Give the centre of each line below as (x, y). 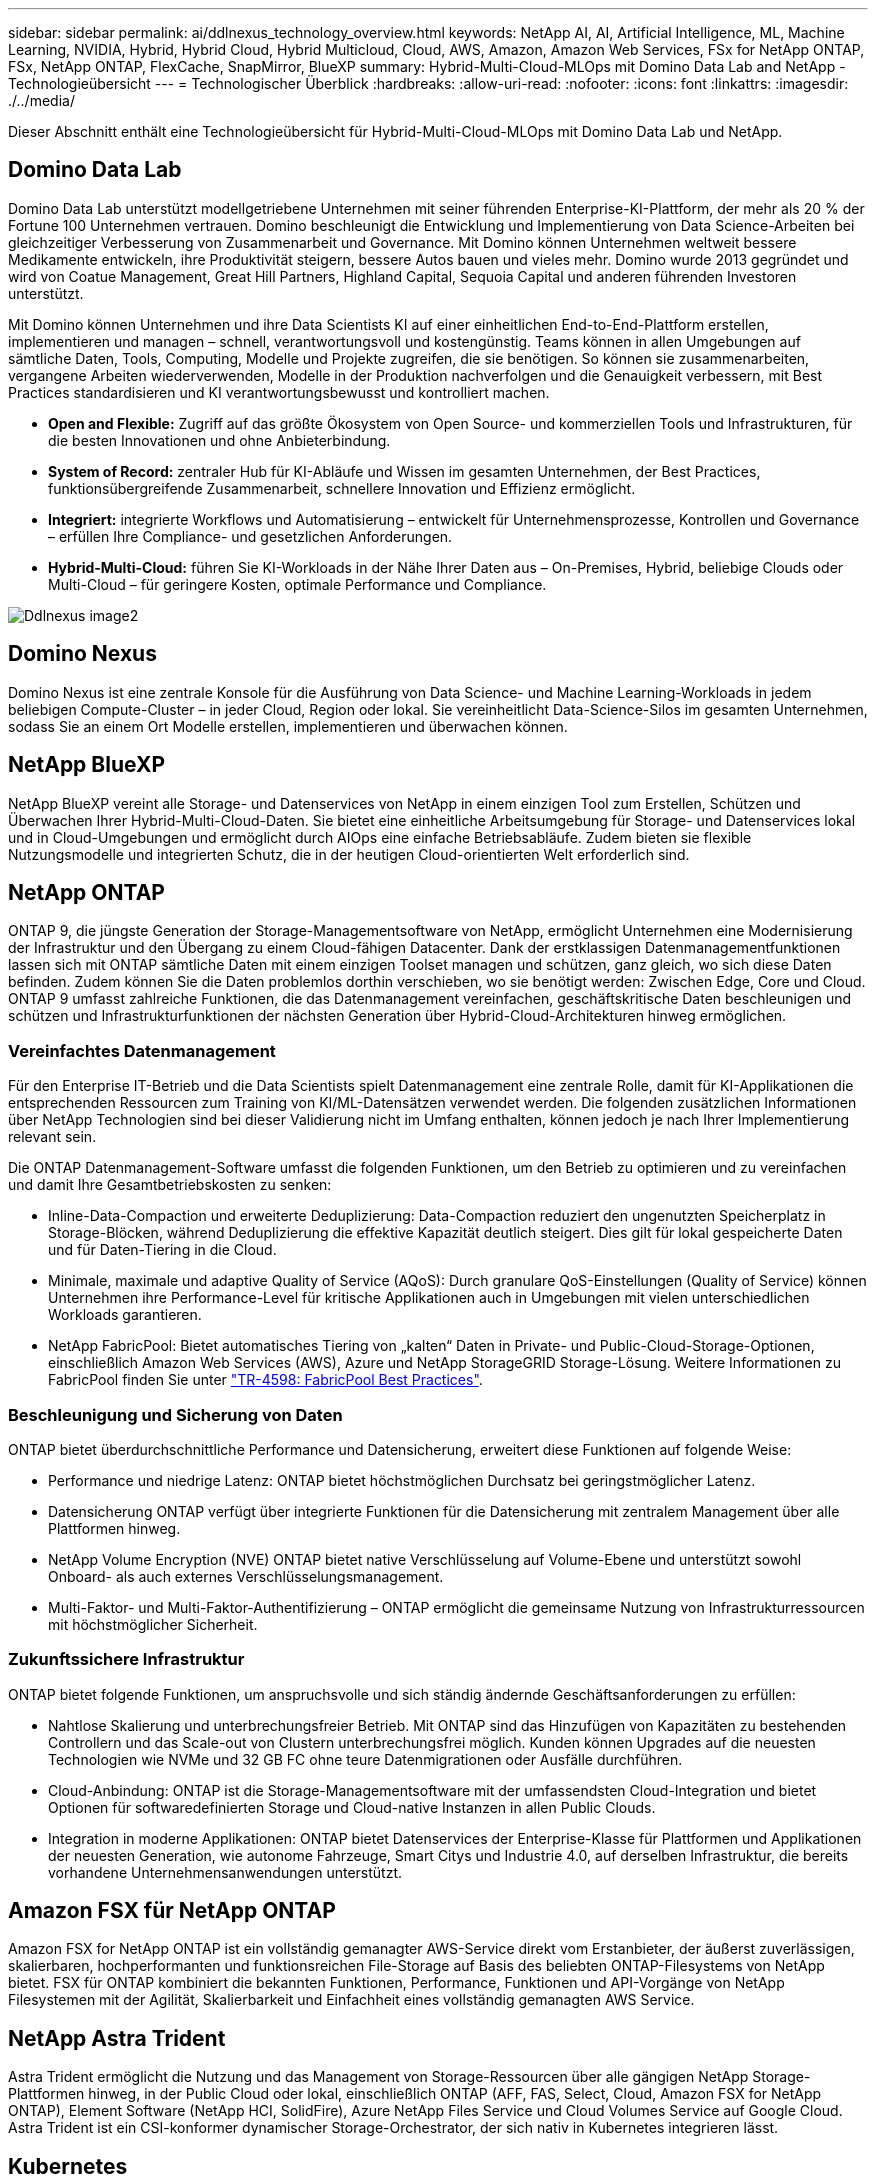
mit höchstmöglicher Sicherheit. (153, 1624)
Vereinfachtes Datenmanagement (142, 1050)
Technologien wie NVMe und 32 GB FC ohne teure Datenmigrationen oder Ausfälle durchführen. (365, 1759)
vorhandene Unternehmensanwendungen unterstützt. (225, 1872)
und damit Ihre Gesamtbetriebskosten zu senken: (170, 1185)
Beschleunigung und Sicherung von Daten (175, 1414)
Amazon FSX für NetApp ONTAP (172, 1911)
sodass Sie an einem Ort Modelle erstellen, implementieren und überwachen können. (288, 726)
